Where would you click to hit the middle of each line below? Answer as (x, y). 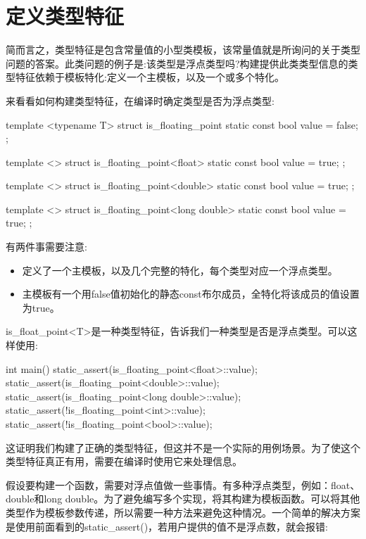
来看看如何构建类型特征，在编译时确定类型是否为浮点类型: (140, 100)
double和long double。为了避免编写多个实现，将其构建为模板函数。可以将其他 (183, 499)
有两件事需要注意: (46, 247)
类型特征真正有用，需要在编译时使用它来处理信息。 (124, 461)
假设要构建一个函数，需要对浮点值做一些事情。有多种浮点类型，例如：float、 (183, 484)
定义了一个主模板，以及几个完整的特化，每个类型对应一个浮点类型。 (180, 270)
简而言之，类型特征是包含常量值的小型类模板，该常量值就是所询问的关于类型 (183, 50)
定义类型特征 (65, 16)
